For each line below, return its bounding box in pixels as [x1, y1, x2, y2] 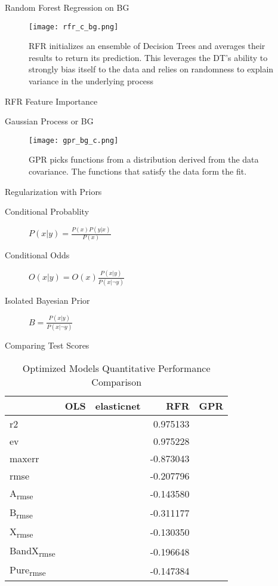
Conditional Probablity [5, 205, 89, 218]
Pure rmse [10, 563, 46, 579]
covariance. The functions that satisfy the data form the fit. [29, 165, 247, 178]
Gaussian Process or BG [5, 115, 94, 127]
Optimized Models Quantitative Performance [22, 361, 211, 375]
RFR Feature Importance [5, 94, 98, 107]
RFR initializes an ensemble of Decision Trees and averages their [29, 39, 265, 52]
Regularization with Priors [5, 185, 102, 197]
